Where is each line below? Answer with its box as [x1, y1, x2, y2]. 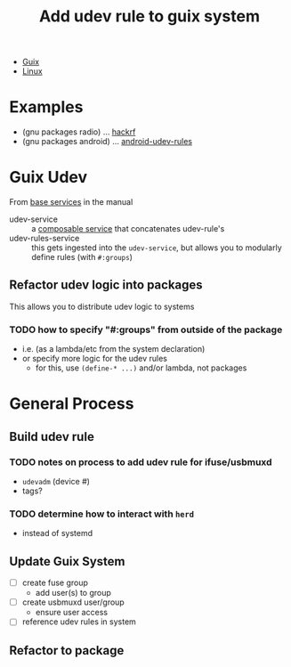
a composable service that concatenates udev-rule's [31, 224, 225, 234]
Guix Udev [9, 167, 88, 188]
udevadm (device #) [21, 476, 91, 487]
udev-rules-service [9, 233, 80, 244]
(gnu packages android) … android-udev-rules [21, 136, 193, 147]
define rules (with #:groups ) [31, 252, 133, 263]
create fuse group [21, 577, 89, 589]
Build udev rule [9, 429, 95, 444]
